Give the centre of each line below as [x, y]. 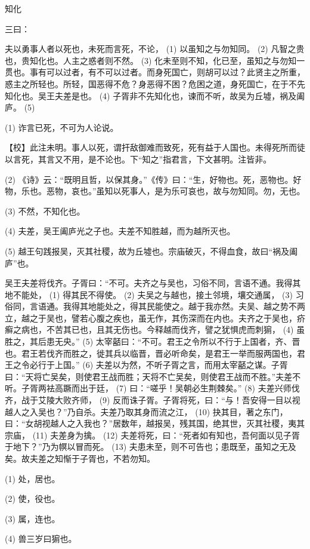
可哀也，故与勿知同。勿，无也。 [242, 191]
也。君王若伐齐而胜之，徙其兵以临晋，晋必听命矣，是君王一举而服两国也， [151, 353]
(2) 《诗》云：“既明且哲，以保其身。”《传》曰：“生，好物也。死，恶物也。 [149, 179]
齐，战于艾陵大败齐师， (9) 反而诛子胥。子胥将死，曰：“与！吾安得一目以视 [153, 400]
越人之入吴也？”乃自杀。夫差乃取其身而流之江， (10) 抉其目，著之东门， [146, 411]
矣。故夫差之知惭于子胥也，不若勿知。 [80, 458]
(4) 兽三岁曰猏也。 [41, 539]
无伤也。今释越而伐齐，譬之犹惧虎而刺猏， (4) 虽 [209, 329]
